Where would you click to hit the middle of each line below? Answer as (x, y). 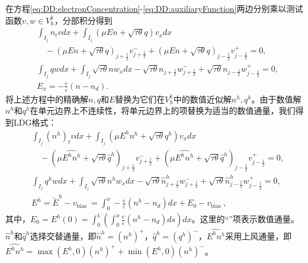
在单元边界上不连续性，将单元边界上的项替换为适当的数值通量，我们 (163, 110)
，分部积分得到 (83, 20)
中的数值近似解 (202, 99)
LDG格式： (35, 122)
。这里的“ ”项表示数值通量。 (245, 219)
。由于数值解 (276, 99)
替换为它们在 (140, 99)
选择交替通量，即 (63, 235)
